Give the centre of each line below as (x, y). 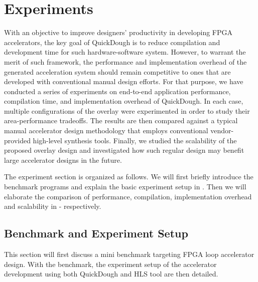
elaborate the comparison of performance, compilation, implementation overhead (128, 196)
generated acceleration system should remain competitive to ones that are (117, 71)
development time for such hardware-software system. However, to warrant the (125, 52)
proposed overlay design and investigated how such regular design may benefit (124, 150)
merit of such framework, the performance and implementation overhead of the (125, 61)
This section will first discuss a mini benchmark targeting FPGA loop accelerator (129, 254)
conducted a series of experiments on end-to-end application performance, (117, 91)
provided (17, 140)
